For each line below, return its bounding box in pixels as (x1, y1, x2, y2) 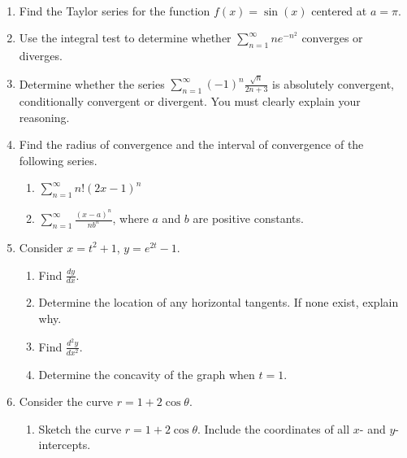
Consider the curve (19, 393, 114, 410)
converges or (301, 29, 363, 46)
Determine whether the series (19, 75, 165, 92)
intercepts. (38, 436, 91, 453)
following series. (19, 151, 97, 168)
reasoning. (19, 108, 70, 125)
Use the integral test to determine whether (19, 29, 232, 46)
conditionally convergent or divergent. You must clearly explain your (19, 93, 361, 110)
